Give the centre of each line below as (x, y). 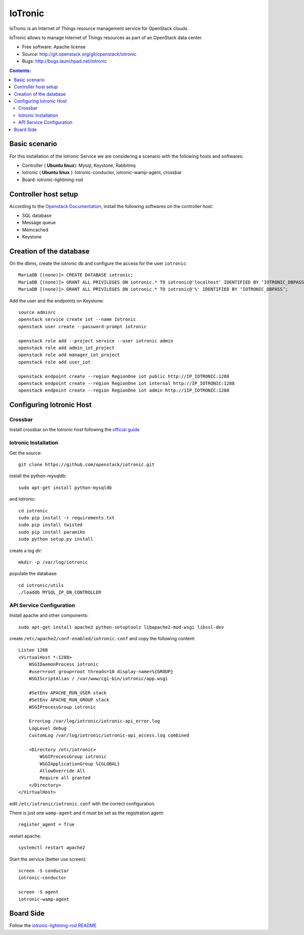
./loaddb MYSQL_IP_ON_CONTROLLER (60, 593)
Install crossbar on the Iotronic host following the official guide (74, 430)
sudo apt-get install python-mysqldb (65, 488)
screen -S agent (39, 892)
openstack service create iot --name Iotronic (77, 319)
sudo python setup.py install (56, 539)
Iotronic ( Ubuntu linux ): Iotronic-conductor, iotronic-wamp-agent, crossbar (102, 172)
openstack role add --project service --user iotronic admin (96, 341)
